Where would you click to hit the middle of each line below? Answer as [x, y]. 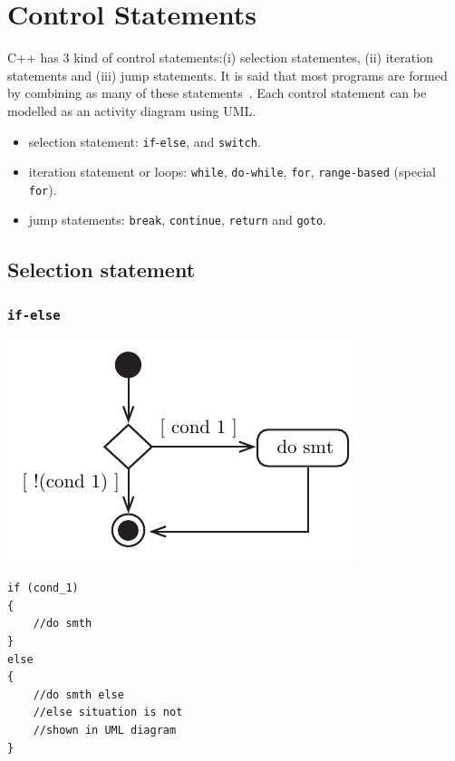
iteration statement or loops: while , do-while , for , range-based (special [232, 172]
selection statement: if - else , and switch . [145, 141]
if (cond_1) [43, 588]
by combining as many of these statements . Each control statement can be [217, 93]
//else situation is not [108, 713]
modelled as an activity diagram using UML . [132, 110]
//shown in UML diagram [105, 731]
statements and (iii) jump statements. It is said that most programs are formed [227, 75]
